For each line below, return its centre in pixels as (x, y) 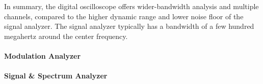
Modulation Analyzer (43, 55)
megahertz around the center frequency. (66, 36)
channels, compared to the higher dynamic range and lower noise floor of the (124, 16)
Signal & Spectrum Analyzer (56, 76)
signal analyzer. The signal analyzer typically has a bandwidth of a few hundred (129, 26)
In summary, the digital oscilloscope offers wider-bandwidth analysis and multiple (131, 6)
